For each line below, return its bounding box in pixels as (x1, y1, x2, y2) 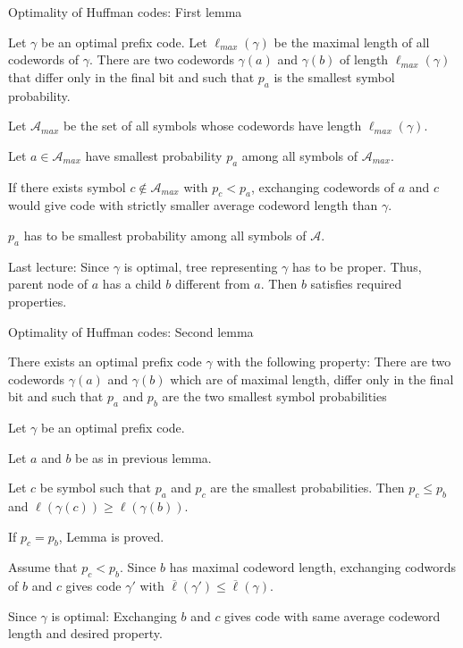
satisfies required (310, 274, 402, 293)
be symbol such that (39, 478, 152, 497)
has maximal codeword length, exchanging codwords (169, 558, 457, 576)
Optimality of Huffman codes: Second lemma (8, 322, 254, 341)
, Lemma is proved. (58, 526, 164, 545)
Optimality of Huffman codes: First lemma (8, 3, 242, 21)
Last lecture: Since (8, 257, 110, 275)
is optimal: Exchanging (51, 606, 177, 625)
